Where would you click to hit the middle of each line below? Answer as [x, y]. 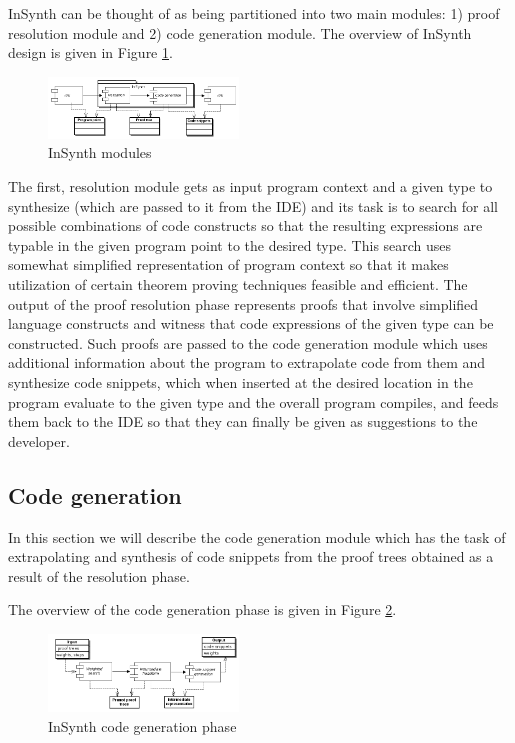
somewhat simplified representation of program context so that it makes [228, 264]
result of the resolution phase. [99, 575]
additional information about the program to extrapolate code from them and [247, 362]
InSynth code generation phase [142, 725]
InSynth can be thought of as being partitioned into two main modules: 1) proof [254, 13]
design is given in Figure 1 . [90, 52]
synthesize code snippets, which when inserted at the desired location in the [240, 381]
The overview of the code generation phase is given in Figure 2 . [202, 609]
